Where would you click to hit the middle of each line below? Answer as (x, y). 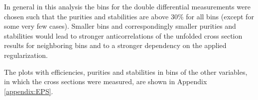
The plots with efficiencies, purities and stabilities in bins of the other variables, (126, 72)
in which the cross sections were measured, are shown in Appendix (106, 81)
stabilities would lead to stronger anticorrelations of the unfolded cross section (123, 35)
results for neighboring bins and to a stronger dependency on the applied (115, 45)
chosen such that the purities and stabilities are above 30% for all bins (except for (129, 16)
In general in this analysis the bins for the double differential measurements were (127, 6)
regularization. (26, 55)
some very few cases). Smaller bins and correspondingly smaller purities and (120, 26)
